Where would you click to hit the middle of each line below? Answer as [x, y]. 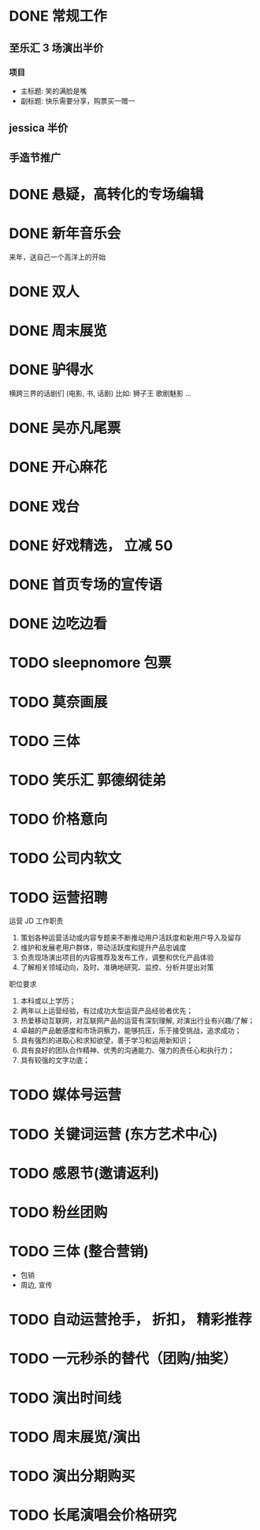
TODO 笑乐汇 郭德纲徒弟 [87, 780]
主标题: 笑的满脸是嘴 [54, 91]
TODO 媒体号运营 [65, 1095]
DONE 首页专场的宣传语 [85, 585]
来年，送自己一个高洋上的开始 [57, 257]
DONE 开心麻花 [58, 467]
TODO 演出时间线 [65, 1398]
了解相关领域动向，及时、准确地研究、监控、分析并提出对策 [117, 967]
